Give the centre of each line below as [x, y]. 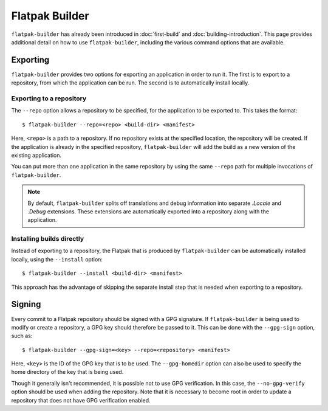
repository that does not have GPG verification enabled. [81, 400]
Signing [26, 304]
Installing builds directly [48, 239]
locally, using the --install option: [57, 259]
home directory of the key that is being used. [67, 372]
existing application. [36, 155]
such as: [22, 336]
